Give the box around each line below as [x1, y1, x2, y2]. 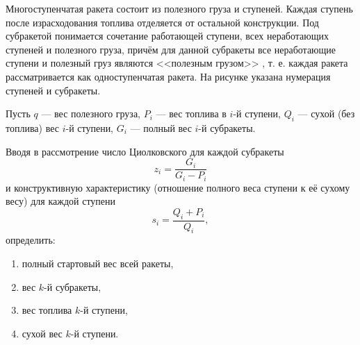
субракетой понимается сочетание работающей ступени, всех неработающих [6, 28, 329, 43]
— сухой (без [297, 106, 355, 121]
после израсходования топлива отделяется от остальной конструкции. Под [6, 15, 319, 29]
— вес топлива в [156, 106, 227, 121]
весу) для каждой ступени [6, 194, 116, 208]
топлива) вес [6, 120, 59, 135]
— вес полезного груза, [41, 106, 140, 121]
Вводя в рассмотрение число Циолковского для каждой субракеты [6, 144, 284, 158]
